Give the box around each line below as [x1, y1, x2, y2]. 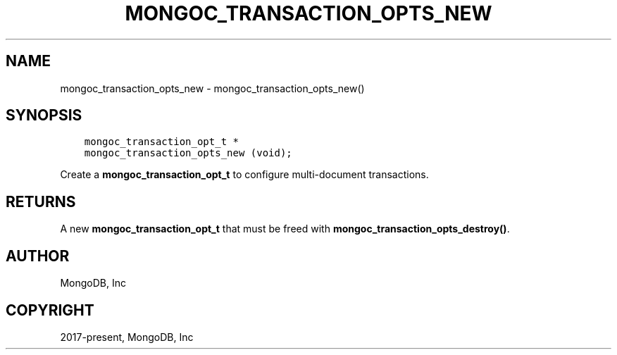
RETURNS [6, 192, 76, 211]
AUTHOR [6, 247, 70, 265]
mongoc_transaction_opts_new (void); [84, 147, 292, 159]
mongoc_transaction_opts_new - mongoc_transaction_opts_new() [60, 82, 365, 94]
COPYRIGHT [6, 301, 94, 319]
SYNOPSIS [6, 106, 82, 125]
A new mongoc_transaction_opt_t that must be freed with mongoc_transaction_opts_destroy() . [60, 223, 510, 235]
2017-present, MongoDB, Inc [60, 330, 194, 343]
